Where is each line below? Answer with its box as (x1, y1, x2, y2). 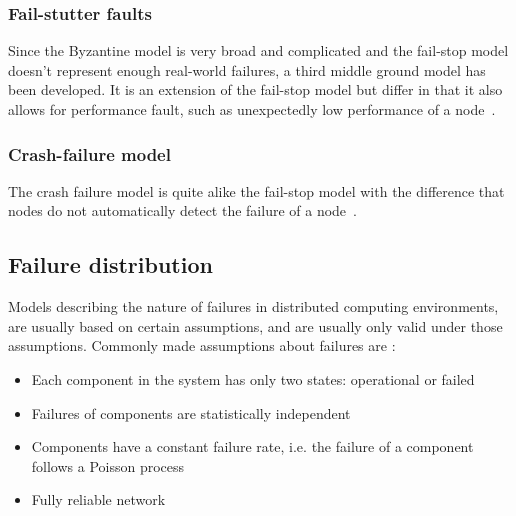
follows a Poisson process (31, 455, 185, 476)
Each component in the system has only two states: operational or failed (31, 368, 475, 389)
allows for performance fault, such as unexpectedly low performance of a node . (8, 99, 496, 119)
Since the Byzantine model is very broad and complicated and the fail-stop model (8, 40, 509, 61)
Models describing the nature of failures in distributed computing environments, (8, 296, 499, 317)
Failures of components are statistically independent (31, 402, 351, 423)
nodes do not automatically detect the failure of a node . (8, 200, 357, 221)
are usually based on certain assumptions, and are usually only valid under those (8, 315, 503, 336)
